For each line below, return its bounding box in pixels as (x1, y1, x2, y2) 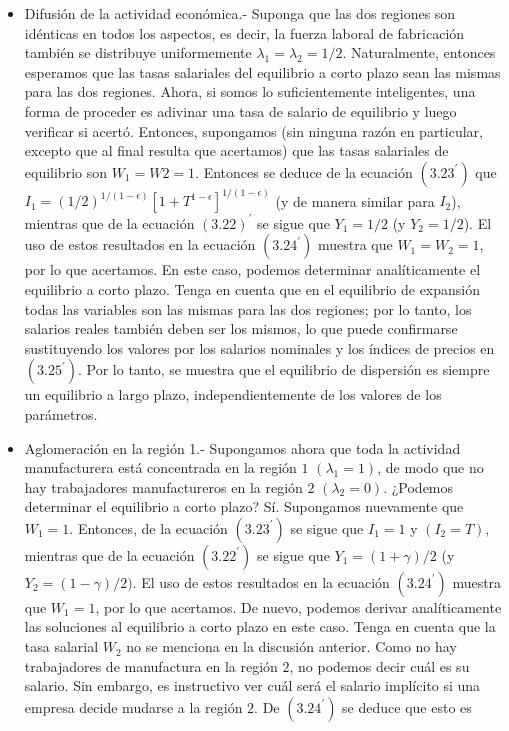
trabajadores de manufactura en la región (24, 655, 278, 676)
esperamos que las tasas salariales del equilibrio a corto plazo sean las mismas (24, 61, 501, 82)
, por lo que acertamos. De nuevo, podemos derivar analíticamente (95, 596, 502, 617)
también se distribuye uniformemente (24, 42, 252, 63)
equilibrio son (24, 161, 107, 182)
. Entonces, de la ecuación (69, 517, 228, 538)
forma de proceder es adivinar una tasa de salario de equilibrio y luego (24, 100, 457, 121)
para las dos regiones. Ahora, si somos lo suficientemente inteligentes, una (24, 81, 476, 102)
